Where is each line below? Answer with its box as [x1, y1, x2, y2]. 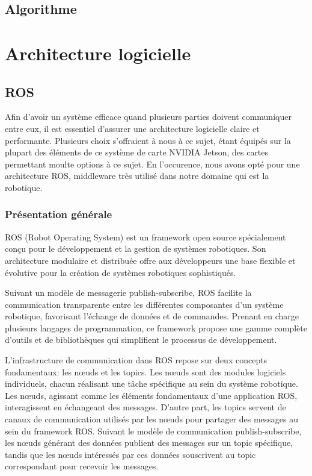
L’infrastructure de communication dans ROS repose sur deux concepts [5, 354, 268, 366]
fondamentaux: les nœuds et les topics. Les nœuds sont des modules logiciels [5, 365, 286, 378]
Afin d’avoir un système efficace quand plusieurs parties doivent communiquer [5, 110, 292, 123]
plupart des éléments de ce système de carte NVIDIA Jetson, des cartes [5, 146, 269, 158]
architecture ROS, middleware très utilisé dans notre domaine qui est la [5, 169, 269, 182]
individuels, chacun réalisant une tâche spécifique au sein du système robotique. [5, 377, 298, 390]
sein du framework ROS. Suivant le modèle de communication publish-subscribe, [5, 424, 302, 437]
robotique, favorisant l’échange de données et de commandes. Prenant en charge [5, 310, 299, 322]
